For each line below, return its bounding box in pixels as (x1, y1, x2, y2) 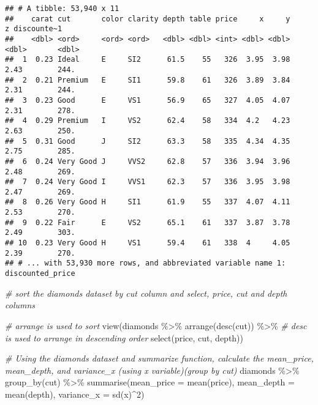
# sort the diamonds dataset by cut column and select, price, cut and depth (5, 286, 287, 299)
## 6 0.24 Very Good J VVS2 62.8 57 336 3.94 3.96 (5, 157, 290, 166)
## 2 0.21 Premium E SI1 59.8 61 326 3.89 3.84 (5, 75, 290, 84)
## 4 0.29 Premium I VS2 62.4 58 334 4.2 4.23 (5, 116, 290, 125)
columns (5, 299, 36, 311)
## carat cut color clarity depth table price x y (5, 14, 290, 23)
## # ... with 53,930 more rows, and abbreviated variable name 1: (5, 259, 286, 268)
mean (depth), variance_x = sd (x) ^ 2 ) (5, 387, 145, 400)
